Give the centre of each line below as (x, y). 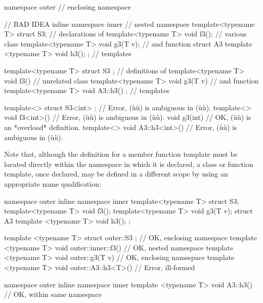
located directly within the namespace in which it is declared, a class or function (129, 164)
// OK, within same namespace (53, 294)
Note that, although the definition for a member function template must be (121, 154)
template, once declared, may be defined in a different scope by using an (116, 174)
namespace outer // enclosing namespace (68, 7)
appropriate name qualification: (53, 183)
